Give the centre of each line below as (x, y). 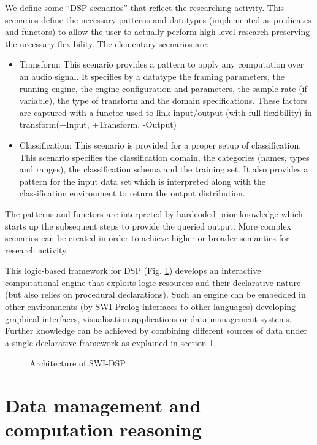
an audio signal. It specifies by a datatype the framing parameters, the (152, 76)
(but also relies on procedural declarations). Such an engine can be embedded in (155, 294)
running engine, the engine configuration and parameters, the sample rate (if (163, 88)
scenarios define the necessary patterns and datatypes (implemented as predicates (158, 19)
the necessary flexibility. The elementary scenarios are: (107, 43)
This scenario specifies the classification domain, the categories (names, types (164, 157)
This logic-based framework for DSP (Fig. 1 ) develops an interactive (133, 270)
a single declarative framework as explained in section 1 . (111, 342)
